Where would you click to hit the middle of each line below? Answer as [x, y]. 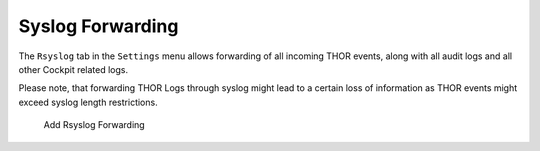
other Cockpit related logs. [73, 69]
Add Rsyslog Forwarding [94, 125]
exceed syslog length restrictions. [88, 102]
